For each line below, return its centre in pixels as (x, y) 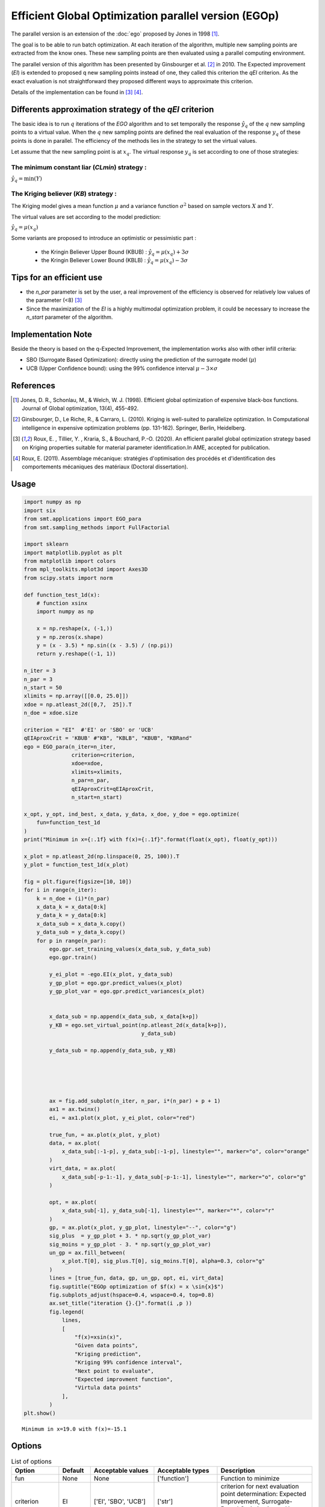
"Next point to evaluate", (114, 1371)
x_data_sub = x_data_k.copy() (81, 923)
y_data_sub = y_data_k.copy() (81, 932)
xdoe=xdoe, (87, 763)
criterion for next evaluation (260, 1486)
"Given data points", (106, 1345)
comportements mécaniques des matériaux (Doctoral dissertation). (105, 467)
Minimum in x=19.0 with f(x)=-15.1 (74, 1429)
